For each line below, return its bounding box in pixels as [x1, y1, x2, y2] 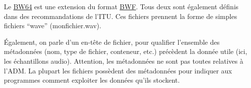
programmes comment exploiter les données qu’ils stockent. [4, 75, 180, 85]
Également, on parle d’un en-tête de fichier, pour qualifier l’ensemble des [4, 36, 220, 47]
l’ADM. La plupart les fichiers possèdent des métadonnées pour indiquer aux [4, 65, 232, 75]
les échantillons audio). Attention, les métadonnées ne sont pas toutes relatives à [4, 55, 243, 66]
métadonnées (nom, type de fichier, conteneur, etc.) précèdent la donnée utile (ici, [4, 46, 248, 56]
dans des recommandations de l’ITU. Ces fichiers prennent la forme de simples [4, 11, 237, 21]
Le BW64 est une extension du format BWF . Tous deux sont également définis [4, 1, 239, 11]
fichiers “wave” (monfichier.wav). [4, 20, 101, 31]
